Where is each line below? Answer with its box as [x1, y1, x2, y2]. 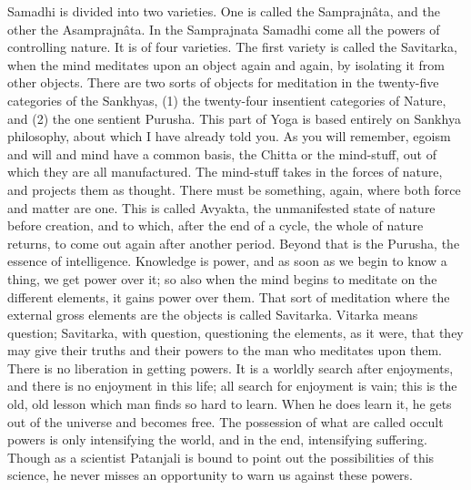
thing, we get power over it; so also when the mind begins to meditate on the [7, 269, 437, 288]
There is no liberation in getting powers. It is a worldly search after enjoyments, [7, 358, 454, 377]
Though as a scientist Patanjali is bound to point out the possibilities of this [7, 447, 435, 466]
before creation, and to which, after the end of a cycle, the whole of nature [7, 216, 424, 235]
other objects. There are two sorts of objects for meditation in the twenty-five [7, 73, 439, 92]
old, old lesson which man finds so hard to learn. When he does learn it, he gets [7, 394, 452, 413]
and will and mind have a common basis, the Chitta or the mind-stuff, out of [7, 144, 436, 163]
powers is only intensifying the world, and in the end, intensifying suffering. [7, 430, 427, 449]
